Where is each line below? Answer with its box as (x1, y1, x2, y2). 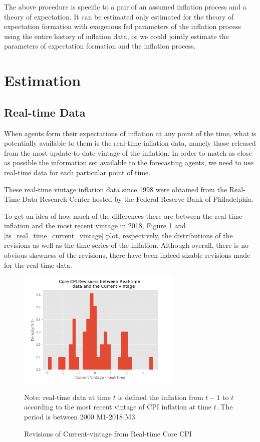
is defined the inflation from (118, 391, 203, 402)
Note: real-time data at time (24, 391, 111, 402)
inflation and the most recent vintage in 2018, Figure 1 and (4, 220, 186, 231)
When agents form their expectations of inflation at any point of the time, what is (4, 128, 256, 138)
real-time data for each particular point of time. (4, 167, 151, 177)
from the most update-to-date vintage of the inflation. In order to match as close (4, 147, 252, 158)
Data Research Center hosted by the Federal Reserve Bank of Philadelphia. (22, 194, 253, 204)
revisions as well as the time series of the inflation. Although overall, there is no (4, 240, 248, 250)
